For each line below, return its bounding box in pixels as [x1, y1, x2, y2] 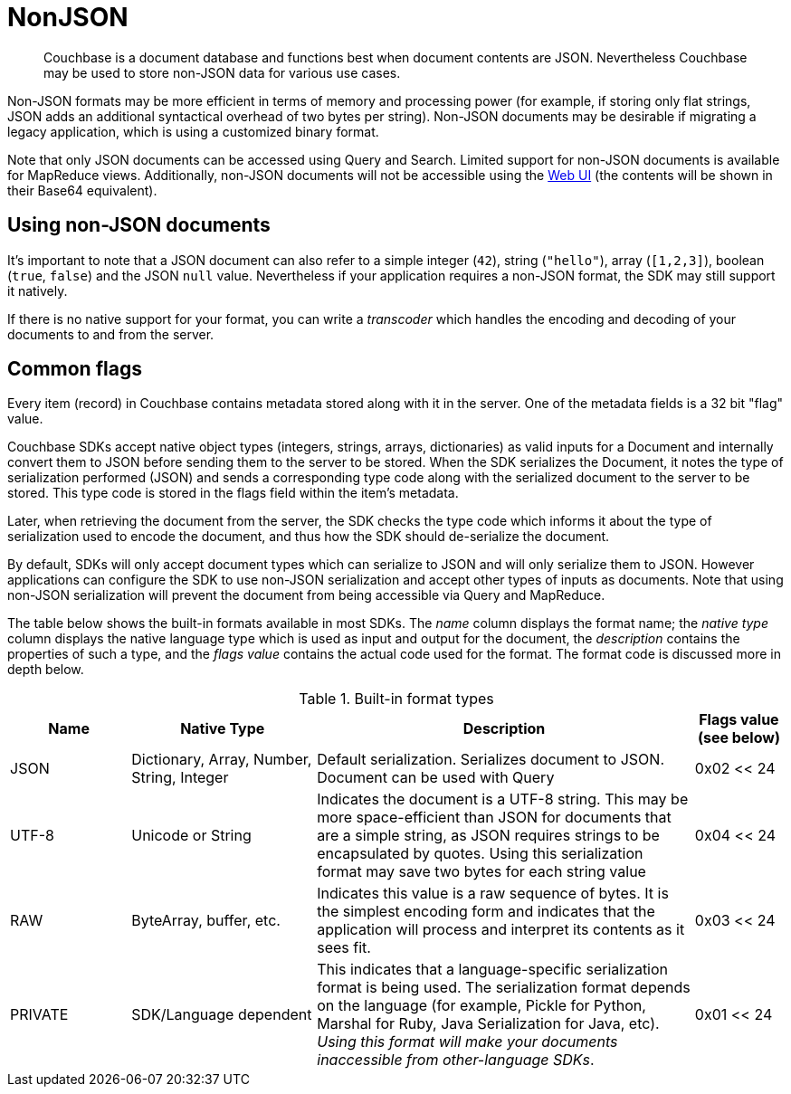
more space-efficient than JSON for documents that [317, 808, 672, 827]
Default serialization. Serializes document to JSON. [317, 750, 664, 769]
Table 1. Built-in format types [299, 690, 494, 709]
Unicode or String [131, 826, 252, 845]
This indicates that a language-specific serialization [317, 960, 669, 979]
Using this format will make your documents [317, 1032, 618, 1051]
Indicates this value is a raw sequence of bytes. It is [317, 884, 669, 903]
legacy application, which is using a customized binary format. [7, 123, 379, 139]
